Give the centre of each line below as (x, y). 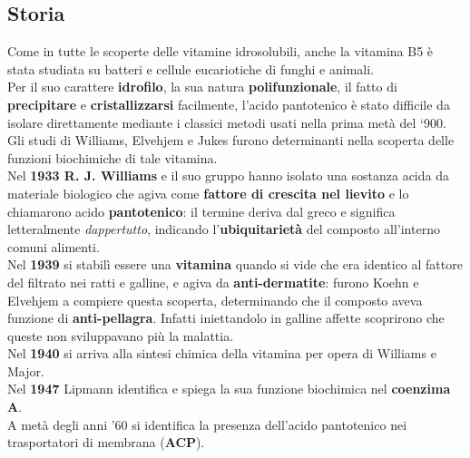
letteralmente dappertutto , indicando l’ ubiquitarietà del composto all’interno (224, 229)
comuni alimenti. (54, 246)
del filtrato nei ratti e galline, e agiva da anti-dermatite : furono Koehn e (213, 282)
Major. (26, 370)
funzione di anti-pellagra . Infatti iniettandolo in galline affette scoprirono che (226, 318)
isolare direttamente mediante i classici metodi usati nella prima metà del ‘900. (227, 122)
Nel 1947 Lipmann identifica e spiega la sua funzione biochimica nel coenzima (229, 389)
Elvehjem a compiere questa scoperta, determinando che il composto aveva (215, 300)
